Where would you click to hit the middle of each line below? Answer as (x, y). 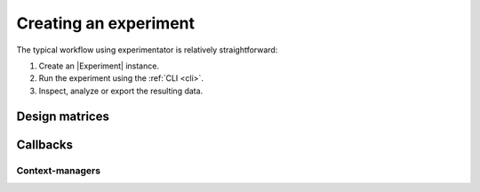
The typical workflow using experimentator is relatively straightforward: (147, 50)
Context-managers (59, 171)
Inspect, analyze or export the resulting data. (121, 91)
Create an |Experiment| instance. (99, 66)
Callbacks (45, 144)
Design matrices (63, 116)
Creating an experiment (106, 23)
